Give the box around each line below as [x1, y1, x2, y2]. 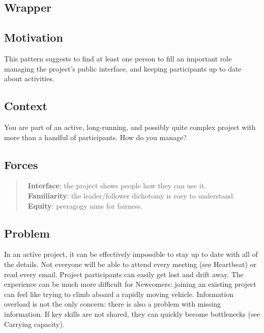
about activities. [4, 73, 54, 84]
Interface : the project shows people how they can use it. [27, 180, 206, 191]
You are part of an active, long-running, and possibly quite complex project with [4, 121, 256, 132]
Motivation [4, 29, 63, 45]
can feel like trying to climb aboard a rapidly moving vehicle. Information [4, 288, 233, 299]
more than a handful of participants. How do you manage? [4, 131, 187, 142]
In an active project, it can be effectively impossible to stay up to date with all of [4, 249, 258, 259]
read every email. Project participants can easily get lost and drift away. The [4, 269, 244, 279]
